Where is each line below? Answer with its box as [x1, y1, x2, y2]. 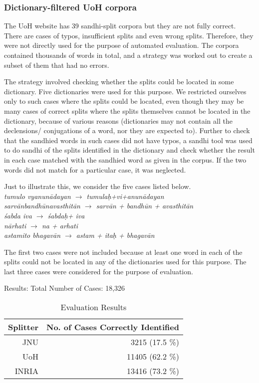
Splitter [8, 321, 38, 333]
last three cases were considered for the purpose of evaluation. [4, 266, 193, 276]
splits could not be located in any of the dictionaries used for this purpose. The [4, 256, 247, 267]
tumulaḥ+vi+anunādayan [86, 191, 164, 201]
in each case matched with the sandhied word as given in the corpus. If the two [4, 154, 247, 165]
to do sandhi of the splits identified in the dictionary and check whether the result [4, 145, 255, 155]
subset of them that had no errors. [4, 59, 109, 70]
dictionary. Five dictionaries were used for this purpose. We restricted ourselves [4, 86, 247, 96]
